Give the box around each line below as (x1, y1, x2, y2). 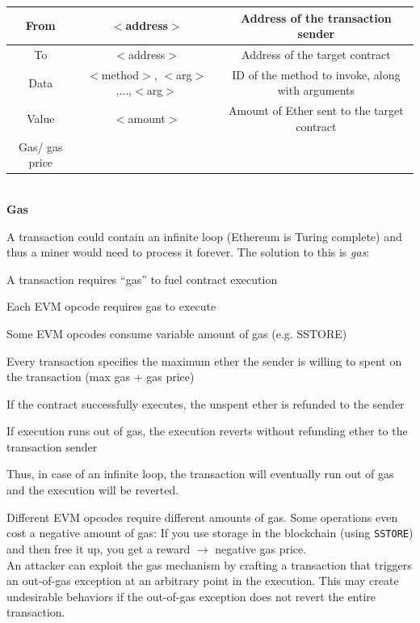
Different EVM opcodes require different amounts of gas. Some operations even (6, 508, 398, 525)
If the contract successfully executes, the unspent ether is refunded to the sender (6, 395, 405, 412)
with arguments (277, 82, 355, 99)
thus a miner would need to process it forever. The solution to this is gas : (6, 244, 370, 261)
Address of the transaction (241, 9, 392, 26)
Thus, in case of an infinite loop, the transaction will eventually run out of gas (6, 465, 394, 482)
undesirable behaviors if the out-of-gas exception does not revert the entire (6, 587, 376, 604)
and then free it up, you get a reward (6, 540, 191, 557)
